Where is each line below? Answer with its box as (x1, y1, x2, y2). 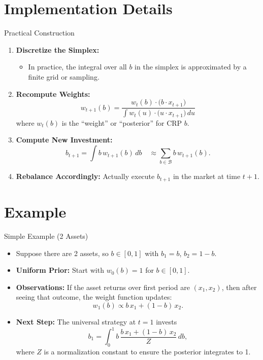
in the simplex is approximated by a (135, 61, 247, 72)
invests (156, 316, 177, 327)
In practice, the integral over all (28, 61, 127, 72)
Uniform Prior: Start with (16, 265, 104, 275)
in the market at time (173, 171, 241, 182)
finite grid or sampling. (28, 71, 100, 82)
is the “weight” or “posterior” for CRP (61, 117, 182, 128)
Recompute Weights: (16, 88, 90, 99)
